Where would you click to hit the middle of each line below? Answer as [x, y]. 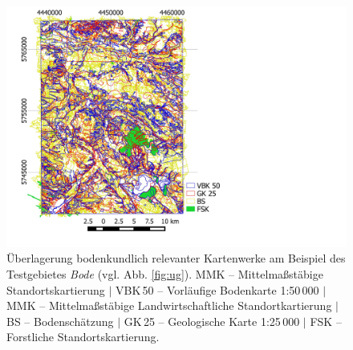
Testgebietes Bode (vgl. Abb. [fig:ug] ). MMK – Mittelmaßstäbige [165, 273]
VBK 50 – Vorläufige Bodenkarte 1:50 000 [217, 289]
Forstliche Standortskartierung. [83, 337]
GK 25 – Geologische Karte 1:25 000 [212, 321]
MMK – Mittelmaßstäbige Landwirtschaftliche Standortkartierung [169, 305]
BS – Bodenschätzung [60, 321]
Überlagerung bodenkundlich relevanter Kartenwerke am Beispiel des [176, 258]
